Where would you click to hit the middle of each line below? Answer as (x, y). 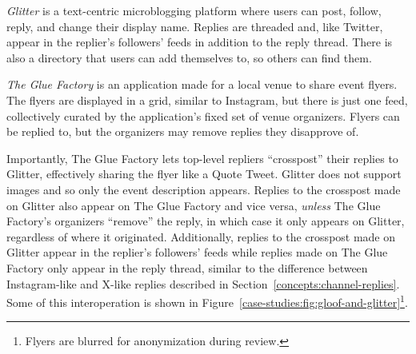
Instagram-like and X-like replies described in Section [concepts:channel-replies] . (203, 283)
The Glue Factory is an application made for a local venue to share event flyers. (202, 84)
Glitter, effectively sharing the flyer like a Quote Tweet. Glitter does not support (204, 174)
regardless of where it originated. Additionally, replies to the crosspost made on (201, 236)
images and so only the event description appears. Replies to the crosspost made (204, 189)
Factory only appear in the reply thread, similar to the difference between (187, 267)
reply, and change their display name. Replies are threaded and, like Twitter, (195, 26)
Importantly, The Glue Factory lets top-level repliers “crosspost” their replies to (202, 158)
